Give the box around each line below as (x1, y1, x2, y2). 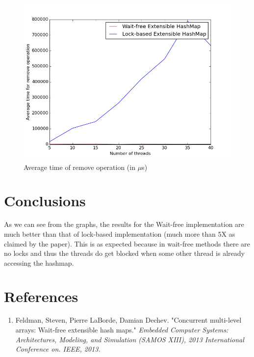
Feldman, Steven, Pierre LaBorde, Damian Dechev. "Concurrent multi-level (15, 315, 242, 325)
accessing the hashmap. (4, 257, 74, 268)
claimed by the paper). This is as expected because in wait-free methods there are (4, 238, 250, 248)
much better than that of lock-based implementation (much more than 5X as (4, 228, 235, 239)
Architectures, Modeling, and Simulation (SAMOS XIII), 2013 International (15, 334, 244, 344)
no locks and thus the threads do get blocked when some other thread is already (4, 248, 245, 258)
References (4, 286, 78, 306)
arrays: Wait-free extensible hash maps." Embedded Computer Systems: (15, 325, 229, 334)
